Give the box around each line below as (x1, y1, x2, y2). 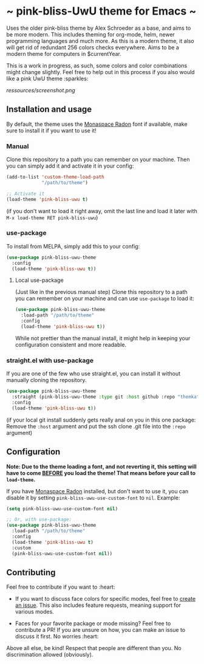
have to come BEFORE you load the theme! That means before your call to (6, 469, 196, 476)
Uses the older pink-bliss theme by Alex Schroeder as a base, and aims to (6, 24, 191, 32)
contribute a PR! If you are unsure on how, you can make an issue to (15, 626, 186, 634)
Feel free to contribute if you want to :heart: (6, 583, 115, 590)
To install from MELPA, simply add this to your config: (6, 242, 140, 250)
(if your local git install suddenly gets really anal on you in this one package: (6, 416, 196, 423)
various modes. (15, 608, 55, 615)
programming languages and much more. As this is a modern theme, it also (6, 37, 194, 44)
